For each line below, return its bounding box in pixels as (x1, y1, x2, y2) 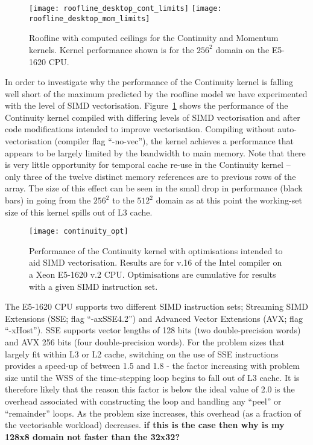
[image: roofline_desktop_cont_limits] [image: (29, 4, 222, 13)
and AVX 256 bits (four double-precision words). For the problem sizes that (5, 336, 285, 348)
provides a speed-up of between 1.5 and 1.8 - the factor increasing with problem (5, 359, 300, 372)
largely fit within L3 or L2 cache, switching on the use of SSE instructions (5, 347, 279, 360)
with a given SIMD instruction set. (29, 280, 158, 292)
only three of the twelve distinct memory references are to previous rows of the (5, 170, 296, 182)
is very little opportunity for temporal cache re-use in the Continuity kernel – (5, 158, 291, 171)
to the (112, 194, 134, 206)
